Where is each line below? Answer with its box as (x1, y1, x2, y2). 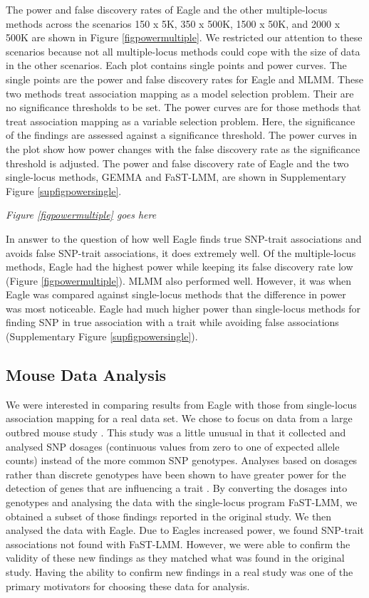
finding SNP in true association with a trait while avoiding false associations (6, 315, 339, 330)
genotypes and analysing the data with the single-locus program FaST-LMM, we (6, 495, 358, 510)
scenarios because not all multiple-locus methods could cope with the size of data (6, 43, 360, 58)
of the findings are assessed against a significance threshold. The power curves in (6, 127, 358, 142)
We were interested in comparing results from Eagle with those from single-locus (6, 397, 357, 411)
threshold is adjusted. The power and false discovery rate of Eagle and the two (6, 155, 349, 170)
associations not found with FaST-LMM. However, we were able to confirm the (6, 536, 350, 551)
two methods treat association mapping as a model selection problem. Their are (6, 85, 354, 100)
